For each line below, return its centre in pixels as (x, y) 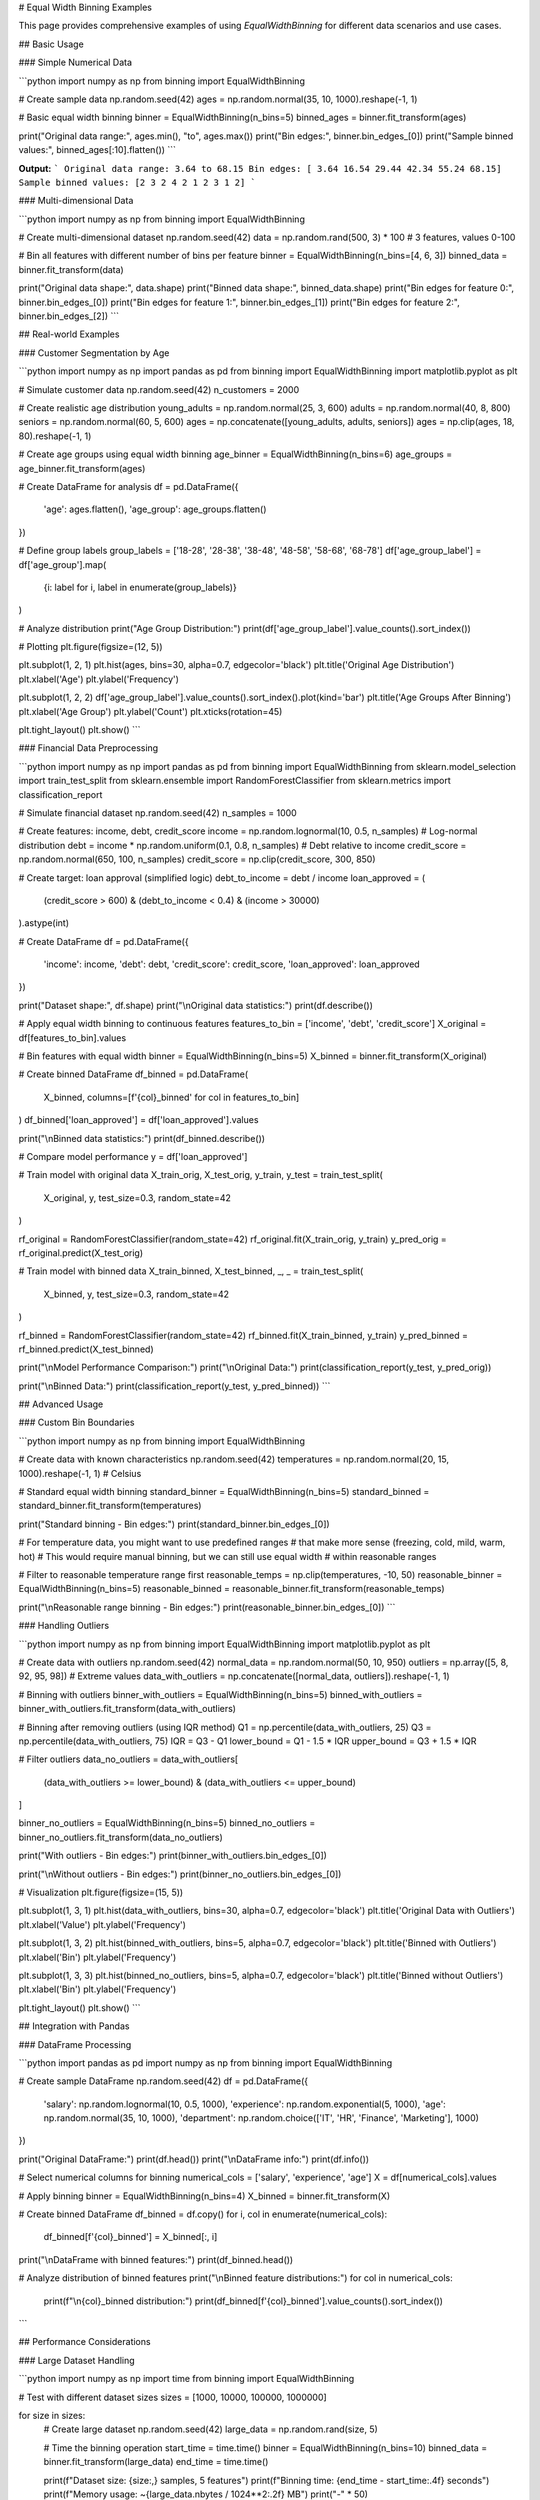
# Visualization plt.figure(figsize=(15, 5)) (101, 1892)
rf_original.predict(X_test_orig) (81, 1252)
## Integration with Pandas (74, 2026)
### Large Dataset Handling (76, 2360)
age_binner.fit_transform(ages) (82, 468)
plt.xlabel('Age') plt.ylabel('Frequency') (99, 679)
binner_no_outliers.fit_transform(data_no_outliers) (121, 1837)
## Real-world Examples (69, 334)
